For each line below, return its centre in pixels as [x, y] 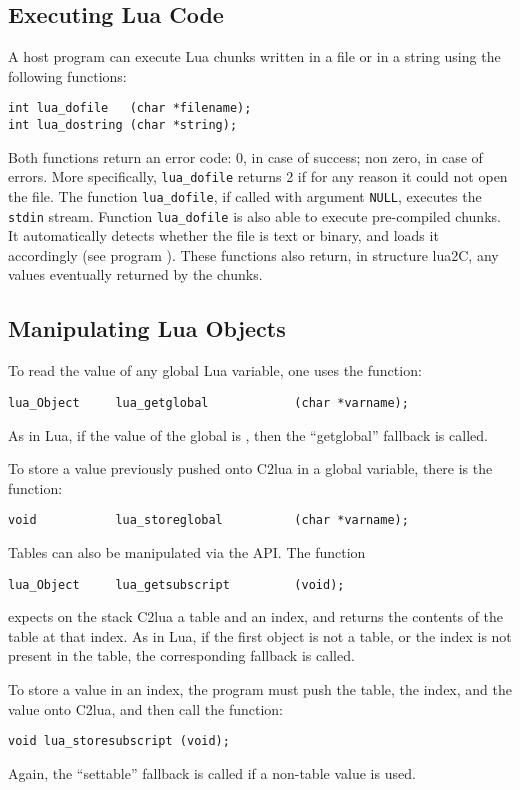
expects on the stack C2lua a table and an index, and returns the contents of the [256, 616]
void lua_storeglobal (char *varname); [208, 520]
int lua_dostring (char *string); [123, 125]
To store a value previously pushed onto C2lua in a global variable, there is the [250, 468]
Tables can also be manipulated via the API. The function [187, 551]
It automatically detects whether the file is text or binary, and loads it [223, 235]
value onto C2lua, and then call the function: [145, 708]
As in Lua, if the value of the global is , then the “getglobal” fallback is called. [248, 434]
